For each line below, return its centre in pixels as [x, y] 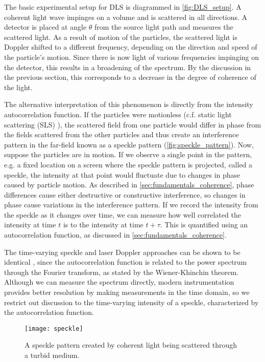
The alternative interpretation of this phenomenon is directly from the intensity [129, 104]
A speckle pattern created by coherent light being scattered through [131, 345]
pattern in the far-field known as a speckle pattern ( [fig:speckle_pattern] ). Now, [129, 144]
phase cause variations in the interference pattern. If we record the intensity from [131, 205]
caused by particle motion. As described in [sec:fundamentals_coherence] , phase [129, 185]
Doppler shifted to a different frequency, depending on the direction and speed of [131, 47]
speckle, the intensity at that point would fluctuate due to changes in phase [122, 174]
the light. [18, 87]
